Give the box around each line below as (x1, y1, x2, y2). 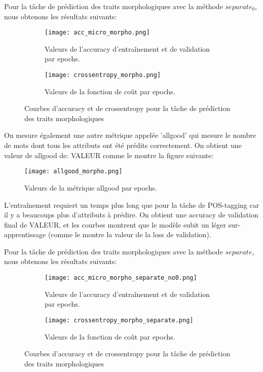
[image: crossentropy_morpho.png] (45, 71, 161, 79)
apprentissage (4, 229, 46, 240)
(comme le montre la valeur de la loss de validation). (48, 229, 211, 240)
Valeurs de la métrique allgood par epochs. (24, 182, 157, 193)
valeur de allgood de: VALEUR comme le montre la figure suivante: (4, 150, 214, 160)
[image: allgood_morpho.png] (24, 168, 123, 175)
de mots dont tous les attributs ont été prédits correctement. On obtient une (4, 140, 242, 151)
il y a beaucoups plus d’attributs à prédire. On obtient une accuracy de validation (4, 209, 258, 220)
